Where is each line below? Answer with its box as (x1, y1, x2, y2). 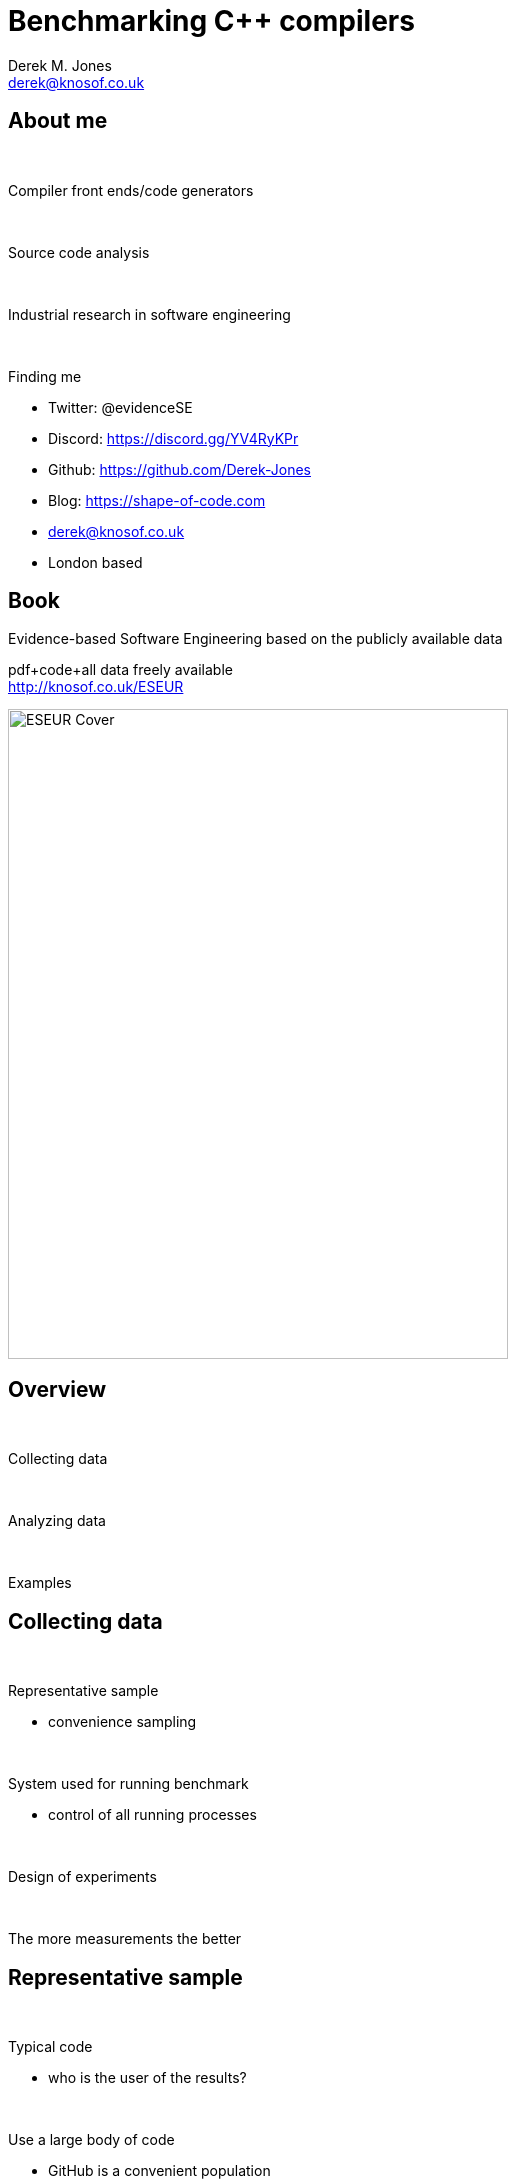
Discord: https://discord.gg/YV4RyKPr (48, 429, 299, 447)
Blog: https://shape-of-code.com (48, 491, 266, 509)
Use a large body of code (8, 2130, 175, 2148)
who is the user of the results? (48, 2068, 247, 2086)
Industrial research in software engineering (8, 305, 291, 323)
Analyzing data (8, 1512, 106, 1530)
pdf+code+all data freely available (8, 661, 233, 679)
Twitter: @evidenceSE (48, 398, 193, 416)
